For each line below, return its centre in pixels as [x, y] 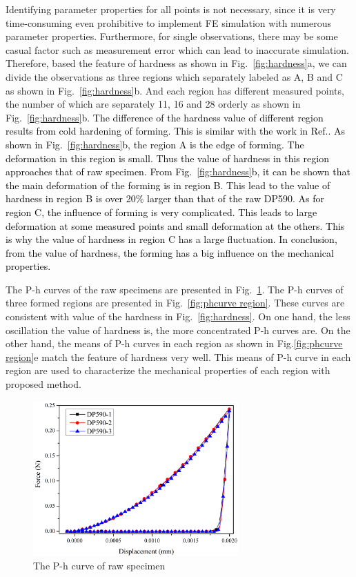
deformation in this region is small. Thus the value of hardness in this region [167, 158]
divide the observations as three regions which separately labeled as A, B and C [174, 76]
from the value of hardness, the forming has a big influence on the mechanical [170, 252]
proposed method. [43, 384]
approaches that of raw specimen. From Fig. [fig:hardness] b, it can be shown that [178, 172]
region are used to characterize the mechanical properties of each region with [168, 370]
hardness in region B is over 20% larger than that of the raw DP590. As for [165, 198]
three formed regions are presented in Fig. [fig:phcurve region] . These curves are [175, 303]
